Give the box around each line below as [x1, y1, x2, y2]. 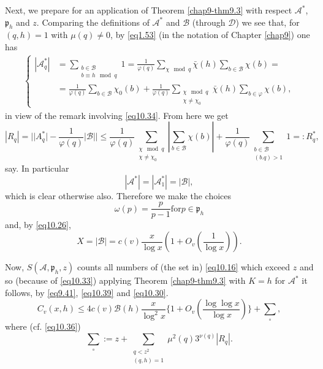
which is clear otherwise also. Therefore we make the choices [5, 189, 232, 202]
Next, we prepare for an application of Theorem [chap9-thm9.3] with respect [5, 4, 292, 16]
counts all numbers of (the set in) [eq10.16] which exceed [77, 261, 291, 273]
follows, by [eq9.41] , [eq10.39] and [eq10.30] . [5, 286, 169, 299]
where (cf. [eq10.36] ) [5, 320, 81, 333]
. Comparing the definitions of [36, 15, 150, 28]
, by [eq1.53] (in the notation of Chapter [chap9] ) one [110, 28, 310, 41]
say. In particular [5, 162, 69, 175]
